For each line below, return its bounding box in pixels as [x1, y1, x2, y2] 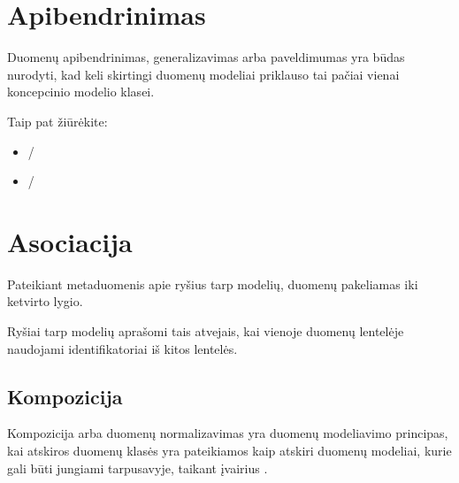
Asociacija [7, 223, 133, 259]
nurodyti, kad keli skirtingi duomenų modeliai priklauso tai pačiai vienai [7, 65, 400, 83]
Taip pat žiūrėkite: [7, 111, 108, 130]
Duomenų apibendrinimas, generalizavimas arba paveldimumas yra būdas [7, 48, 405, 66]
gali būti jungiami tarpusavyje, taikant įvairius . [7, 458, 268, 477]
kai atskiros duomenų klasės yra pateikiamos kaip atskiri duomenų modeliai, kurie [7, 441, 452, 459]
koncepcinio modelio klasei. [7, 82, 155, 101]
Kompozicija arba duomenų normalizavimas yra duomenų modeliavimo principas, [7, 424, 448, 442]
